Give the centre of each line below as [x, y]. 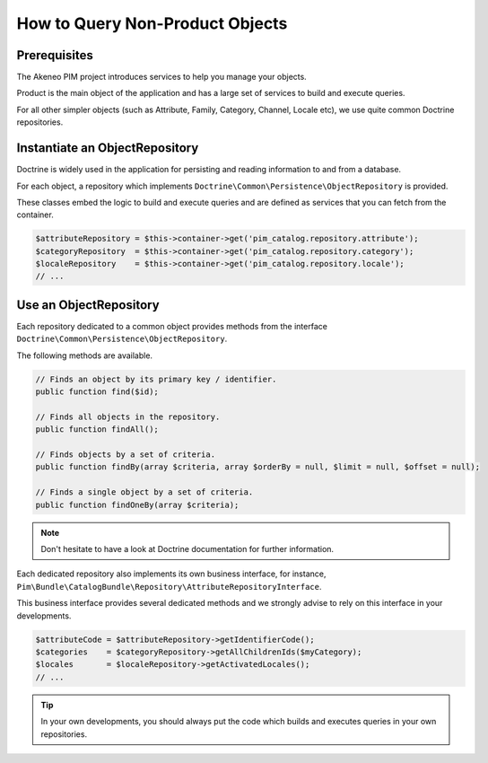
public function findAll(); [97, 430]
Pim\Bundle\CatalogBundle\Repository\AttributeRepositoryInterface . [169, 586]
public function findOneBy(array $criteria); [137, 504]
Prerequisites [55, 55]
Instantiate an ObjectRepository [108, 148]
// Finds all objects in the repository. [128, 417]
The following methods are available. [84, 355]
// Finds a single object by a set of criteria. [144, 492]
